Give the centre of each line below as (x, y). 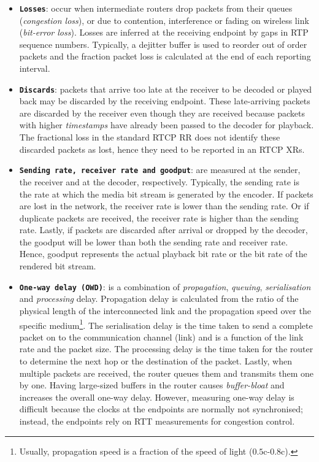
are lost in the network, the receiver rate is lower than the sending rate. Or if (164, 206)
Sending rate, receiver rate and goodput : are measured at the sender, (160, 170)
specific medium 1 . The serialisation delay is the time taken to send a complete (166, 324)
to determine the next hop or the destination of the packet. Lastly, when (156, 360)
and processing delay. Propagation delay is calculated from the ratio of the (159, 298)
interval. (35, 68)
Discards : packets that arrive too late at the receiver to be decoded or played (166, 89)
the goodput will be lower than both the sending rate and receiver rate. (154, 241)
